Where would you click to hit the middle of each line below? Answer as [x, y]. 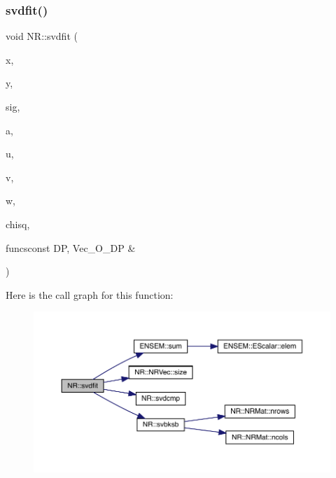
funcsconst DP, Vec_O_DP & [71, 247]
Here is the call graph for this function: [90, 294]
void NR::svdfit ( [42, 36]
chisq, [18, 224]
